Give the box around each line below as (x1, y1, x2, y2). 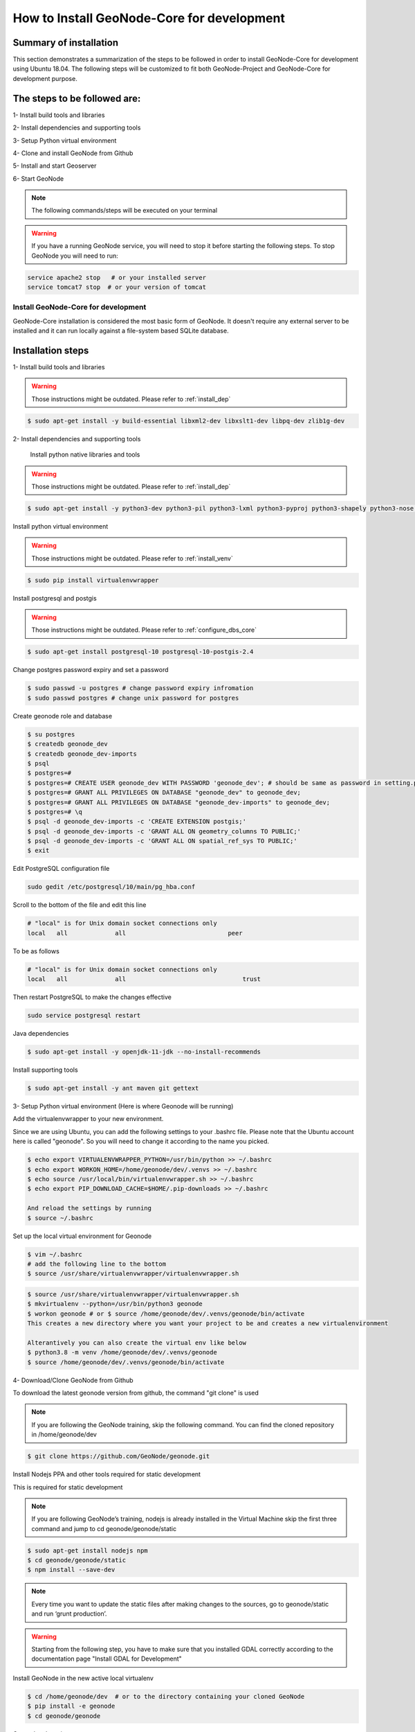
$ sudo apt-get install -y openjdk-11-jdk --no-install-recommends (27, 1048, 261, 1056)
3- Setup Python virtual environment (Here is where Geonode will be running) (12, 1102, 234, 1111)
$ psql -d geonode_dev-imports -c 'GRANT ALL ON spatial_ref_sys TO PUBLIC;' (27, 837, 297, 845)
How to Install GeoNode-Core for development (12, 10, 285, 26)
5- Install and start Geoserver (12, 161, 97, 170)
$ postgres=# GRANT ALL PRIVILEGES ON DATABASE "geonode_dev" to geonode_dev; (27, 788, 301, 797)
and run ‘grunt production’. (31, 1609, 107, 1618)
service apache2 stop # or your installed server (27, 274, 207, 281)
